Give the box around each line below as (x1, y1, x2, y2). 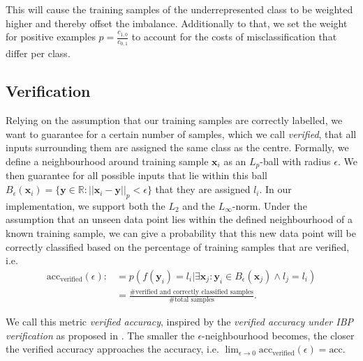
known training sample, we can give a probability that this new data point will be (6, 226, 356, 240)
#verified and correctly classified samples (129, 288, 253, 295)
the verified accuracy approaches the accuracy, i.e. (6, 341, 219, 356)
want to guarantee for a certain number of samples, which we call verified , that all (6, 126, 357, 141)
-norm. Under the (232, 198, 307, 213)
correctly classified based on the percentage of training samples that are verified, (6, 239, 350, 254)
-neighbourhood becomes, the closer (202, 328, 355, 342)
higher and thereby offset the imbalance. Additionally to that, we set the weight (6, 15, 348, 30)
